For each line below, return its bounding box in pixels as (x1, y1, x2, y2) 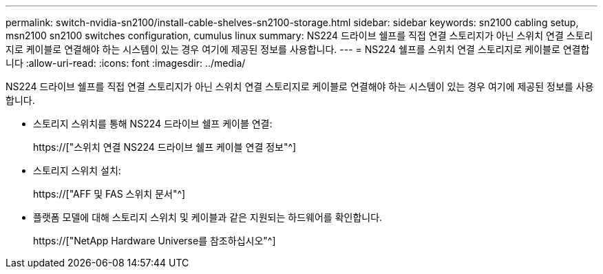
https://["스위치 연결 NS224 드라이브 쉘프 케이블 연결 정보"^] (33, 141, 297, 153)
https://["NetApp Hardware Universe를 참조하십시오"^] (33, 235, 276, 246)
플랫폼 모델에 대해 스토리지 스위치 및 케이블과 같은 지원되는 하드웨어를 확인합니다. (33, 211, 383, 223)
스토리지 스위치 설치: (33, 165, 121, 176)
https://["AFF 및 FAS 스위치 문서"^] (33, 188, 186, 200)
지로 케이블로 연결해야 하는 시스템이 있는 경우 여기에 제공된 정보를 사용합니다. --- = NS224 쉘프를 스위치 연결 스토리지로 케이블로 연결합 (6, 43, 590, 55)
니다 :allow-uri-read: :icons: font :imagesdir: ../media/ (6, 57, 246, 69)
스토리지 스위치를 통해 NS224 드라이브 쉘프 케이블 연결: (33, 118, 273, 129)
